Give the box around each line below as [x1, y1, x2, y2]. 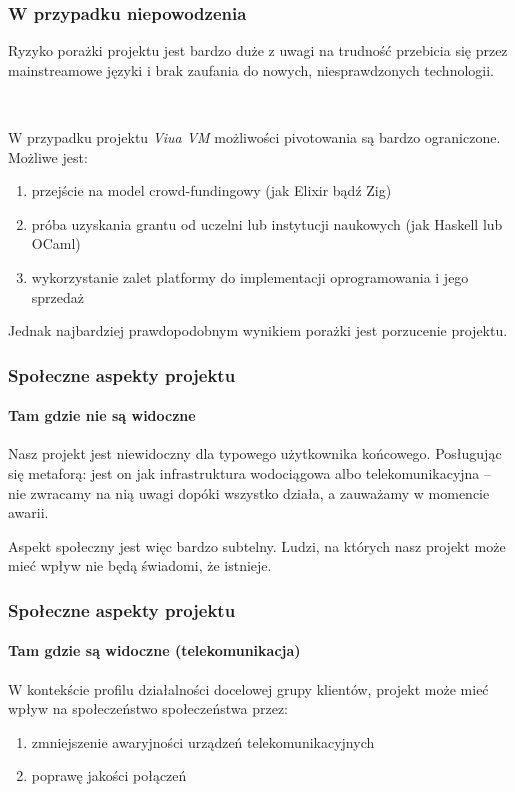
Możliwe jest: [8, 146, 88, 167]
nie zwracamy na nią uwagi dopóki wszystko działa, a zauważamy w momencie [8, 482, 490, 503]
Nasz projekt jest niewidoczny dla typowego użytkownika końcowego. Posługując [8, 443, 502, 464]
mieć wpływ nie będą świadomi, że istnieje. [8, 555, 272, 576]
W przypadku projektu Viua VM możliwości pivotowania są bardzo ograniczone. [8, 127, 501, 147]
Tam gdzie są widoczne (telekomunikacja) [8, 640, 301, 661]
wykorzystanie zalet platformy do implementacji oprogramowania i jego [31, 266, 469, 287]
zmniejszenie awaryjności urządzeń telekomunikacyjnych [31, 731, 375, 752]
